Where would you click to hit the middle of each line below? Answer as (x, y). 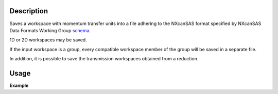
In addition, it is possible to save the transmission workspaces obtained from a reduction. (104, 59)
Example (19, 85)
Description (29, 11)
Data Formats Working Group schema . (50, 30)
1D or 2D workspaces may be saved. (48, 40)
